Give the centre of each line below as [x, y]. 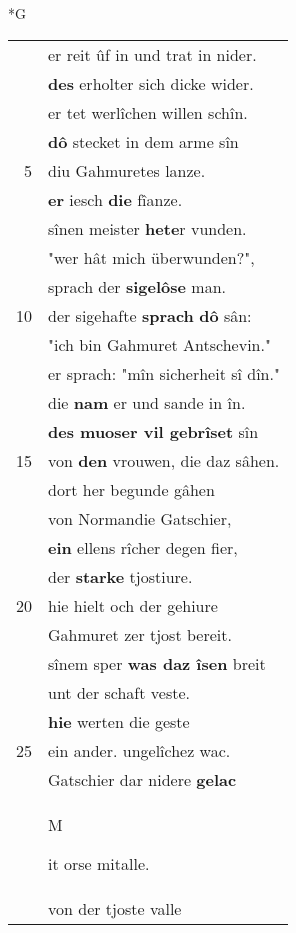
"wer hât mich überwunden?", [151, 257]
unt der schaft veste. [119, 692]
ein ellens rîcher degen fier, [143, 547]
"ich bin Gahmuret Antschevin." [159, 344]
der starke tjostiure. [120, 576]
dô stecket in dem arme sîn [143, 141]
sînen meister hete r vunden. [147, 228]
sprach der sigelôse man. [137, 286]
